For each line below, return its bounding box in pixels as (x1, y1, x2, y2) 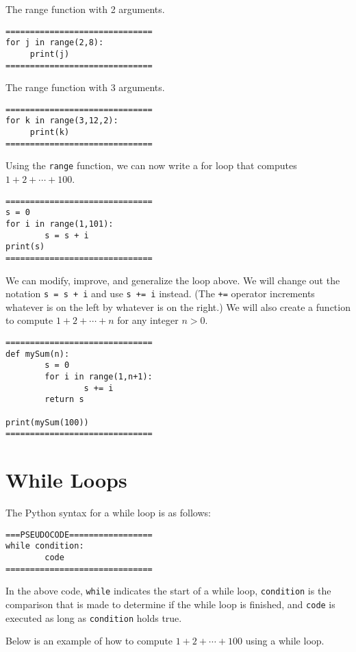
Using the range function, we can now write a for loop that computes (5, 158, 297, 173)
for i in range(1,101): (5, 219, 114, 229)
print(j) (29, 49, 70, 59)
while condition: (5, 541, 84, 551)
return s (44, 394, 84, 405)
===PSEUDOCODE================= (5, 529, 153, 540)
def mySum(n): (5, 349, 70, 359)
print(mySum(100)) (5, 417, 89, 427)
